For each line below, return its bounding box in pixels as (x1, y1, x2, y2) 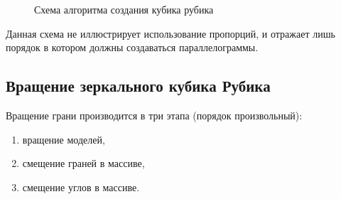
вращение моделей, (22, 131, 105, 146)
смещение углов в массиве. (22, 179, 140, 194)
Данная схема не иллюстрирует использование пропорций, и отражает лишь (6, 26, 335, 41)
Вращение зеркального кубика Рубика (6, 75, 271, 97)
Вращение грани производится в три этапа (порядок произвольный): (6, 107, 303, 122)
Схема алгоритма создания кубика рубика (34, 2, 214, 16)
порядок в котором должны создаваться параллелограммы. (6, 40, 259, 55)
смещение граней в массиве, (22, 156, 145, 171)
